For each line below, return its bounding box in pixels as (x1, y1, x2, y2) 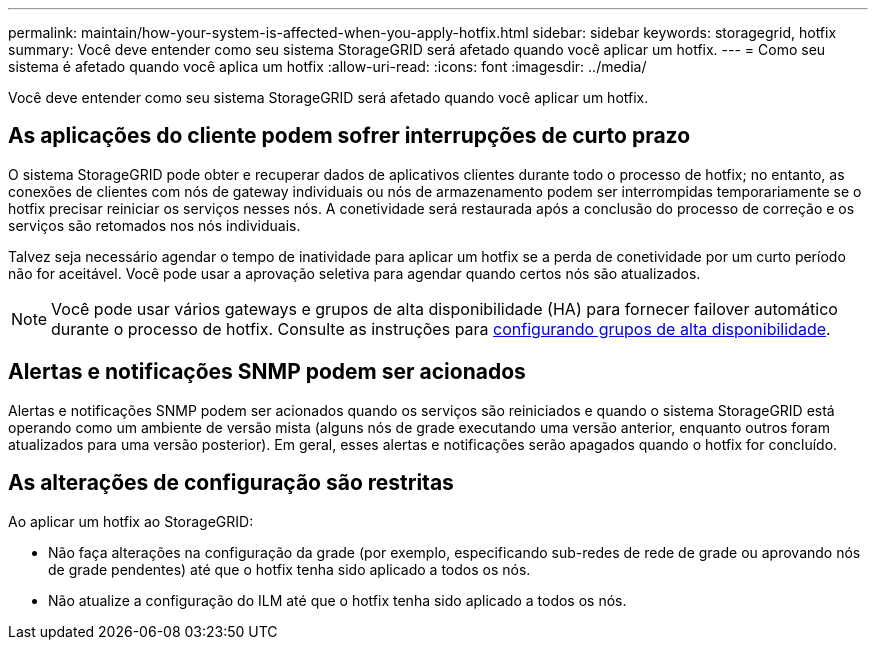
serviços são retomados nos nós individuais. (8, 216, 301, 234)
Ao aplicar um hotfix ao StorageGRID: (8, 512, 254, 530)
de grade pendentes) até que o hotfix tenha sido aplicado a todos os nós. (48, 560, 531, 578)
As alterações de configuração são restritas (8, 470, 454, 496)
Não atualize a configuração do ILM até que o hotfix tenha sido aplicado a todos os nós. (48, 591, 627, 609)
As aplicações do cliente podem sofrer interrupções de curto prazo (8, 123, 691, 149)
